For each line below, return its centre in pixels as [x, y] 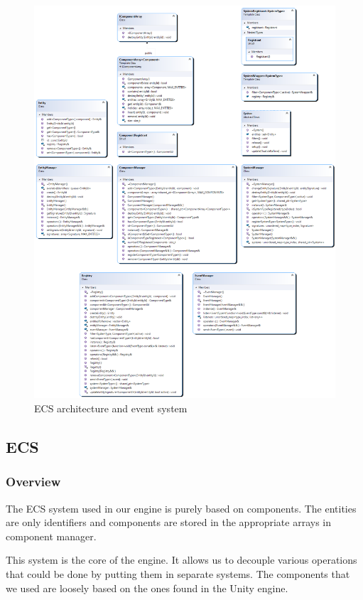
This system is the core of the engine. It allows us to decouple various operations [181, 560]
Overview [33, 482]
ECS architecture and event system [111, 408]
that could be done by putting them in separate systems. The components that [178, 573]
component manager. [51, 536]
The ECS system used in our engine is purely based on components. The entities [181, 508]
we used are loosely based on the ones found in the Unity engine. [147, 588]
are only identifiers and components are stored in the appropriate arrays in [168, 522]
